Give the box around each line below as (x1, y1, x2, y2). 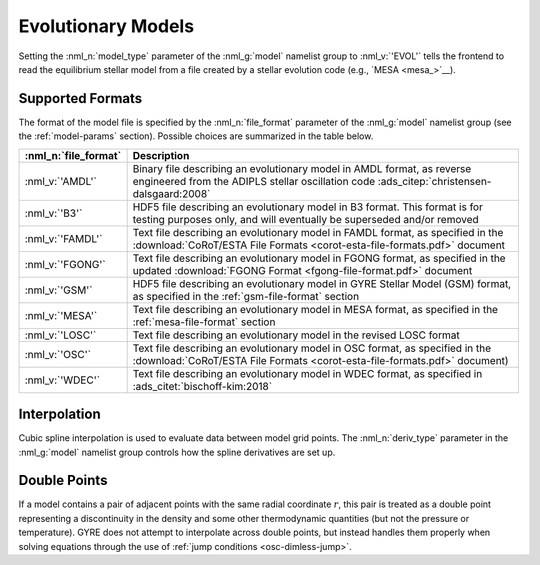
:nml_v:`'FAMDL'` (24, 231, 103, 245)
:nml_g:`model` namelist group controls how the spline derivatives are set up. (18, 446, 336, 458)
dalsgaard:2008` (132, 186, 211, 200)
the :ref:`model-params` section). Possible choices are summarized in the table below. (18, 130, 374, 142)
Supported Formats (18, 90, 143, 107)
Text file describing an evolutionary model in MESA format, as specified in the (132, 302, 499, 316)
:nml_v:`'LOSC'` (24, 328, 97, 342)
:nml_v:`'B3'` (24, 206, 83, 220)
